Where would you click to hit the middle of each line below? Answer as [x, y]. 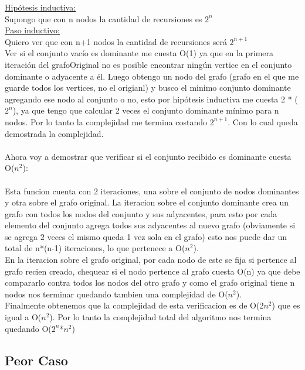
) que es [286, 305]
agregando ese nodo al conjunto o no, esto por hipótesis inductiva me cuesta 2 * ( [151, 99]
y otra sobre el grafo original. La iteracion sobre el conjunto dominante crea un [147, 202]
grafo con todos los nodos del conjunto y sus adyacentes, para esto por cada [141, 213]
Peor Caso [36, 360]
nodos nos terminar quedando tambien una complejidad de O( [116, 294]
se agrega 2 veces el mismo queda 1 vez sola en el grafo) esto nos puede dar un [146, 236]
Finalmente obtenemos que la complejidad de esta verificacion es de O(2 [134, 305]
